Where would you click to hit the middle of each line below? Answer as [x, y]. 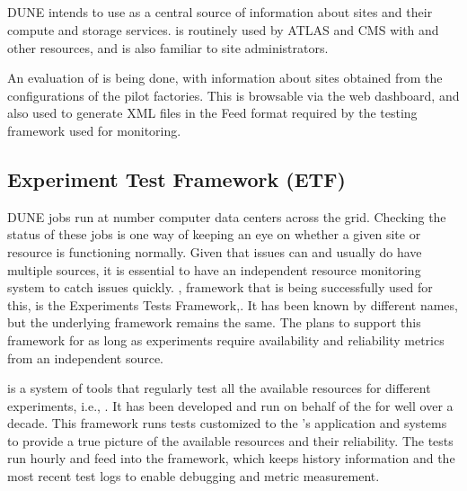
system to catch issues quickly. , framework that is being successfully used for [220, 287]
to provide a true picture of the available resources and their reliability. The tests [230, 440]
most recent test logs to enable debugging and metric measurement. [194, 476]
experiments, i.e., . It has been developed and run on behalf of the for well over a [230, 405]
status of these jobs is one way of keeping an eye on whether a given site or [214, 234]
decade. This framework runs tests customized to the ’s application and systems [227, 423]
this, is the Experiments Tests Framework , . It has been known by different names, [233, 304]
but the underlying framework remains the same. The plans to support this [214, 322]
